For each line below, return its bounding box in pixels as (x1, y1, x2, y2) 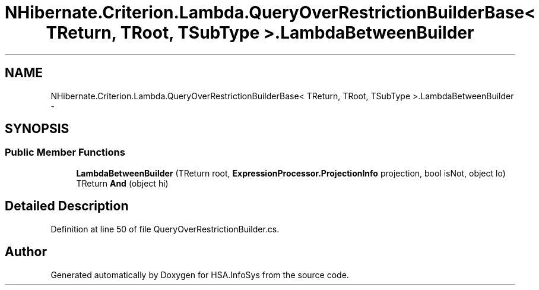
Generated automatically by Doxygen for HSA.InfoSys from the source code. (50, 269, 349, 280)
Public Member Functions (5, 146, 125, 159)
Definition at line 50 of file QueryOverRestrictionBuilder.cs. (50, 223, 280, 234)
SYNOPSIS (5, 121, 69, 137)
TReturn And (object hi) (76, 178, 169, 188)
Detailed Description (5, 198, 129, 214)
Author (5, 244, 47, 260)
